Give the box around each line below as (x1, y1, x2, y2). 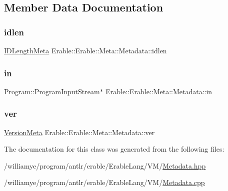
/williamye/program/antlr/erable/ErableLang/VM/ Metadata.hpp (4, 160, 206, 171)
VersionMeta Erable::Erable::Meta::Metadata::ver (4, 127, 155, 137)
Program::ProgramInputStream (4, 86, 100, 96)
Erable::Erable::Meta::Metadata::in (105, 86, 212, 96)
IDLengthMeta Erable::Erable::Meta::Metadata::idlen (4, 45, 167, 55)
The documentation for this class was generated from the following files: (4, 144, 224, 154)
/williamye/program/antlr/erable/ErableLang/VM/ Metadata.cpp (4, 177, 205, 188)
